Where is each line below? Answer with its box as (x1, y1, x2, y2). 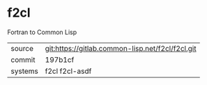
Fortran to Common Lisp (7, 28, 77, 36)
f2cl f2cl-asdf (45, 66, 92, 76)
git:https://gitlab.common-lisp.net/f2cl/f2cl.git (45, 43, 197, 53)
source (10, 43, 33, 53)
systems (10, 66, 38, 76)
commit (10, 54, 36, 64)
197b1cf (45, 54, 75, 64)
